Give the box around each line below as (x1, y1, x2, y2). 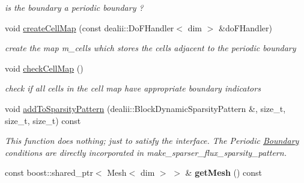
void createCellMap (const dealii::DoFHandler (5, 21, 174, 34)
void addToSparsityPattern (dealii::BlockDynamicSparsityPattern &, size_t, (5, 102, 286, 114)
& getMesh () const (185, 166, 263, 179)
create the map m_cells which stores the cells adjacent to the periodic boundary (5, 42, 296, 54)
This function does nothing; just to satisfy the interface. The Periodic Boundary (5, 134, 299, 147)
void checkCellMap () (5, 61, 84, 74)
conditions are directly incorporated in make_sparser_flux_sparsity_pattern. (5, 146, 287, 158)
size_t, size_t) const (5, 114, 81, 126)
